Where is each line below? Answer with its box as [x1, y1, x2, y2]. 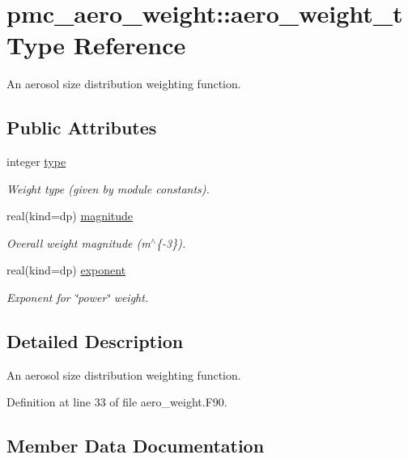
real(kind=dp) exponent [6, 261, 126, 278]
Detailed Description [6, 329, 184, 354]
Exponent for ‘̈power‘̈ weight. [6, 289, 149, 306]
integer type [6, 153, 66, 170]
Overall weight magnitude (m [6, 234, 151, 251]
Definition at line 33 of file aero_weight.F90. [6, 393, 227, 410]
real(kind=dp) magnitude [6, 207, 134, 224]
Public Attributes [6, 115, 157, 140]
